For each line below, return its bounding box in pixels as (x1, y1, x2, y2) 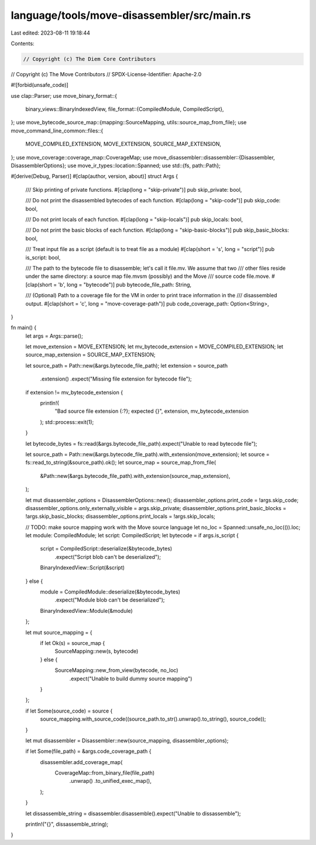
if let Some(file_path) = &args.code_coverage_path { (25, 748, 152, 755)
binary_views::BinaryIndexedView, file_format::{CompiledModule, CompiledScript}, (25, 106, 224, 113)
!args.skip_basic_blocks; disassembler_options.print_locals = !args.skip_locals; (25, 513, 216, 520)
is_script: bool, (25, 254, 61, 261)
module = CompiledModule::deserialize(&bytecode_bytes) (40, 588, 181, 595)
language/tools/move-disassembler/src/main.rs (11, 9, 251, 22)
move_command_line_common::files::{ (11, 127, 104, 134)
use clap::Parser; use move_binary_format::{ (11, 92, 117, 99)
